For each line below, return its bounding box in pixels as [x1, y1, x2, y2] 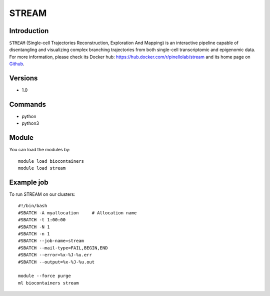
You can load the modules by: [9, 147, 71, 153]
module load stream [18, 165, 66, 171]
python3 [21, 120, 39, 126]
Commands [9, 100, 46, 109]
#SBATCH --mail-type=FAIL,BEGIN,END [18, 245, 108, 250]
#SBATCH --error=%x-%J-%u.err [18, 252, 92, 258]
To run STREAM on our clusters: [9, 191, 75, 197]
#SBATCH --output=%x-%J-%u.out [18, 259, 95, 265]
